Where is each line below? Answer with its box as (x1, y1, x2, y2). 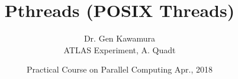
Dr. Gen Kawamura (83, 32, 156, 44)
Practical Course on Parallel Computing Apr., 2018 (26, 63, 213, 75)
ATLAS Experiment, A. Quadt (63, 43, 176, 56)
